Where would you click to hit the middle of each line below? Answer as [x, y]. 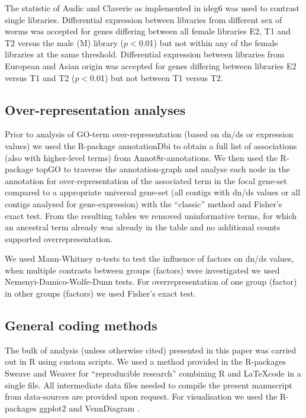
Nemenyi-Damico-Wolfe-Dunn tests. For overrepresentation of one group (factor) [151, 282]
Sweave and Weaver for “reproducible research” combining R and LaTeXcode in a [153, 373]
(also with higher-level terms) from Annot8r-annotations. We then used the [141, 157]
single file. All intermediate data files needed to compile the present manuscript [149, 385]
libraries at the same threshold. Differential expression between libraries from [145, 54]
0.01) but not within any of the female [208, 42]
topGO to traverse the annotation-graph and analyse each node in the [163, 169]
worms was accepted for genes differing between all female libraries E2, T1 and [148, 31]
